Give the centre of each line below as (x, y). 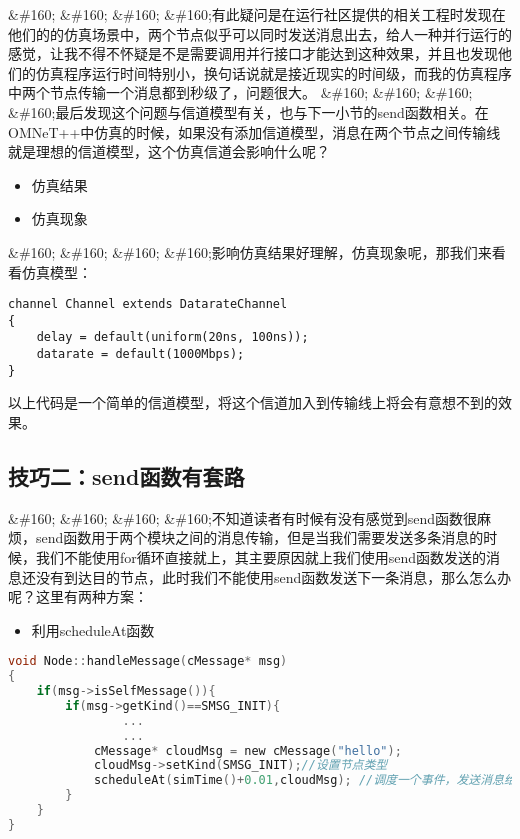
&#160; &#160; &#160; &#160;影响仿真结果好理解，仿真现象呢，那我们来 (250, 251)
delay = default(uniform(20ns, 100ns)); (172, 337)
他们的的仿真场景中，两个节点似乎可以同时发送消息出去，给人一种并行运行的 (260, 33)
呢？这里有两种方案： (78, 596)
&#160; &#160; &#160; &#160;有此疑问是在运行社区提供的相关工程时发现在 (257, 14)
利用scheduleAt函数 (93, 629)
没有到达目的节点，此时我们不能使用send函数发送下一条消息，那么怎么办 (273, 576)
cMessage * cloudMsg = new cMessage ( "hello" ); (247, 750)
